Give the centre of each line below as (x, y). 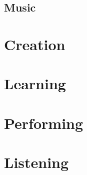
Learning (35, 83)
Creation (35, 44)
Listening (36, 162)
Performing (44, 123)
